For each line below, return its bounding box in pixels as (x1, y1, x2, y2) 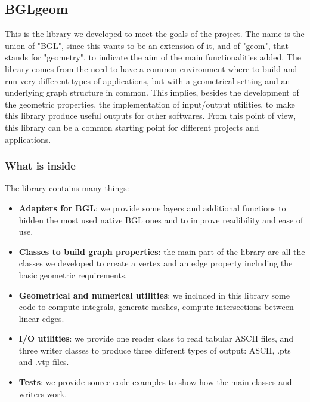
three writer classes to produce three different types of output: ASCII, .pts (18, 343, 291, 356)
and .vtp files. (18, 355, 69, 368)
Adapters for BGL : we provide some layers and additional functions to (18, 201, 286, 214)
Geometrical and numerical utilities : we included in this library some (18, 289, 290, 301)
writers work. (18, 387, 67, 400)
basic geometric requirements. (18, 268, 128, 281)
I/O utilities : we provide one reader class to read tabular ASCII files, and (18, 332, 294, 345)
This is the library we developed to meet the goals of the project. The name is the (5, 27, 305, 40)
